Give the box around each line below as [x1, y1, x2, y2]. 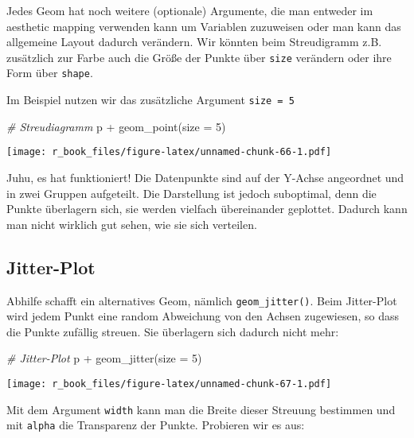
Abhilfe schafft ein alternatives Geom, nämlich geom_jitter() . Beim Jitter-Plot [6, 292, 397, 308]
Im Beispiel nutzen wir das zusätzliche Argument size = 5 [6, 91, 295, 108]
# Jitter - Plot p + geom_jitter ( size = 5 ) [6, 350, 202, 366]
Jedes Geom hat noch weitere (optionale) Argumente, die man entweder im [6, 2, 373, 18]
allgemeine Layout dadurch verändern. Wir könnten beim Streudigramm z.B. [6, 33, 382, 50]
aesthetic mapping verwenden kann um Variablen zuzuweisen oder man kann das [6, 17, 401, 34]
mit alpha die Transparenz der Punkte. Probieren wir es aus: [6, 417, 305, 433]
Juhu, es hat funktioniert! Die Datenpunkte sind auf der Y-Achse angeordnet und [6, 169, 404, 185]
